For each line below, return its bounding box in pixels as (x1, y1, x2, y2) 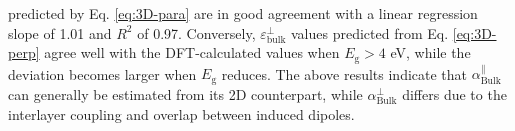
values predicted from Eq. (291, 22, 449, 43)
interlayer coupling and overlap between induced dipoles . (8, 103, 355, 124)
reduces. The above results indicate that (221, 63, 468, 84)
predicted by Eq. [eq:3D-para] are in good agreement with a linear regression (8, 3, 478, 23)
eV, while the (390, 42, 471, 63)
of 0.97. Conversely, (137, 22, 256, 43)
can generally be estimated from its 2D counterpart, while (8, 83, 363, 104)
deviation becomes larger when (8, 63, 197, 84)
